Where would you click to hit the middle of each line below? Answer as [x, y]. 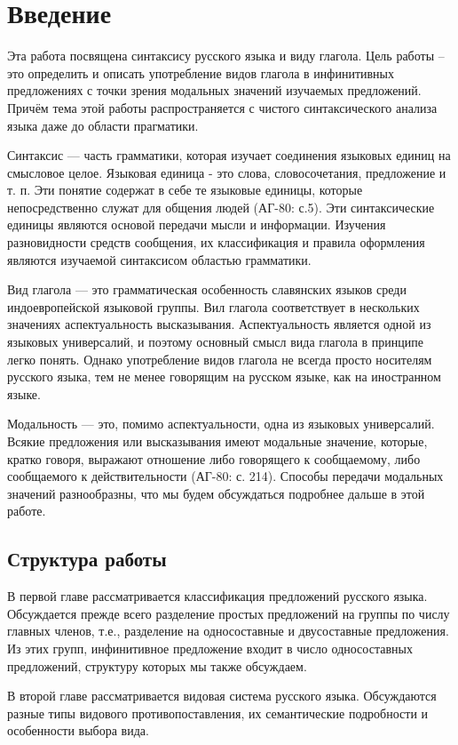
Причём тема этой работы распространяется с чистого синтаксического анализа [222, 107]
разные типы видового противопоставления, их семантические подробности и [218, 713]
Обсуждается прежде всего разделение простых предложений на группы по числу [229, 613]
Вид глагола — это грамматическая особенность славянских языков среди [207, 289]
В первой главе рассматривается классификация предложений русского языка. [217, 596]
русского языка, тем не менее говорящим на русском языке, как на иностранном [224, 377]
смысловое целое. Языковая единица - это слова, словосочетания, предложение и [227, 172]
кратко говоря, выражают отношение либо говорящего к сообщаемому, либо [214, 458]
